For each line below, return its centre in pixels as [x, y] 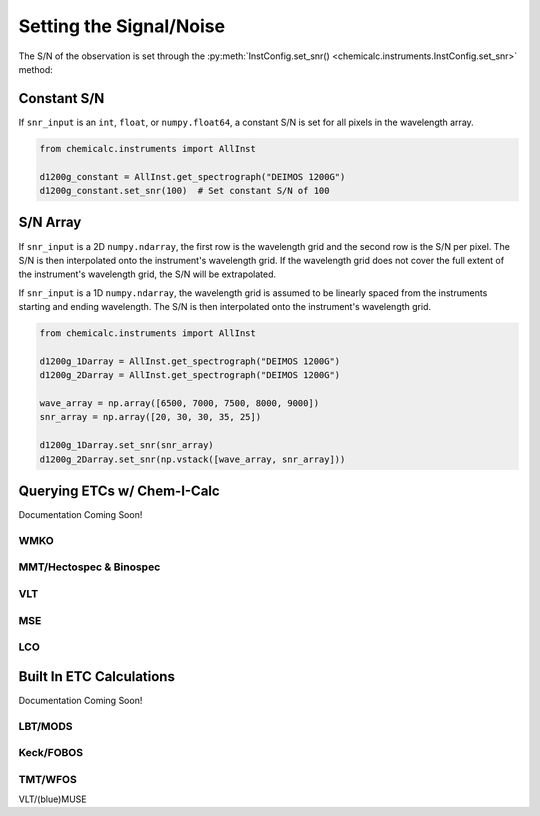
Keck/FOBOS [51, 753]
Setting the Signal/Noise [121, 26]
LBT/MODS [45, 726]
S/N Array [50, 222]
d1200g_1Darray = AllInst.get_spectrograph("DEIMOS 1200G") [190, 361]
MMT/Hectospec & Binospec [89, 567]
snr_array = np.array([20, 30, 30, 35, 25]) [150, 417]
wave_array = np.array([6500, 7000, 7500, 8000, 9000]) [179, 403]
